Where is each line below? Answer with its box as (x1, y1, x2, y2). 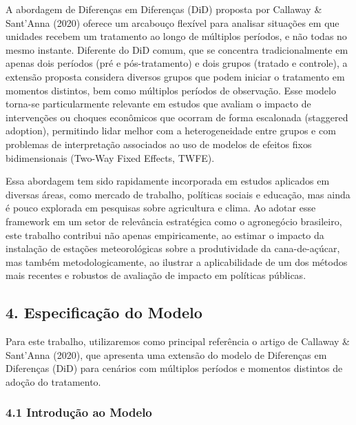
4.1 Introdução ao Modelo (6, 404, 152, 421)
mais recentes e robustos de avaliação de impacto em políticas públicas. (6, 268, 306, 282)
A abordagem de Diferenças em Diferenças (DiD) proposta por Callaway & (6, 2, 322, 16)
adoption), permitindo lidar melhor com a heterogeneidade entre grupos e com (6, 123, 336, 138)
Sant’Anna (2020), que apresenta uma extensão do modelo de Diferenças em (6, 347, 327, 362)
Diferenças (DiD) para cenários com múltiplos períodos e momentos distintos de (6, 361, 343, 375)
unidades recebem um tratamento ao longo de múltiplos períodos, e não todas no (6, 29, 347, 43)
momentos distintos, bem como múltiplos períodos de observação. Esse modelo (6, 83, 336, 97)
